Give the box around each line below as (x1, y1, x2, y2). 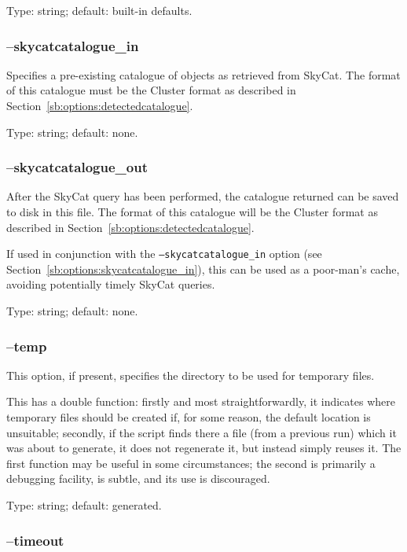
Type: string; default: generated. (6, 497, 162, 513)
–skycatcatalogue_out (6, 157, 148, 177)
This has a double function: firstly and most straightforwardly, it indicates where (6, 393, 395, 410)
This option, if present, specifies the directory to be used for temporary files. (6, 366, 375, 383)
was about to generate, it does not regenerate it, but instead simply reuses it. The (6, 440, 401, 456)
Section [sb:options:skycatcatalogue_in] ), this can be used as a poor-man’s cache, (6, 260, 400, 277)
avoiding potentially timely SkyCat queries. (6, 276, 215, 293)
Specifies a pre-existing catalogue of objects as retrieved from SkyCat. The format (6, 66, 401, 83)
